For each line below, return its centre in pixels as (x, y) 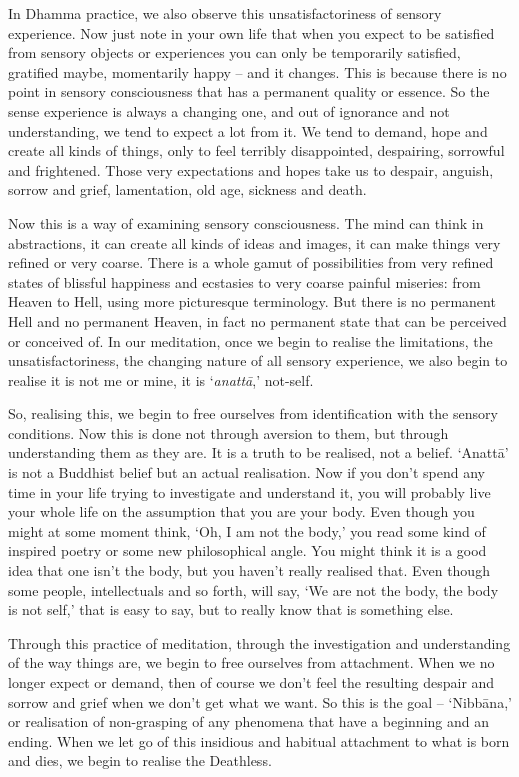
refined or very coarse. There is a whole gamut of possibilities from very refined (251, 262)
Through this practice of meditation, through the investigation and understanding (259, 642)
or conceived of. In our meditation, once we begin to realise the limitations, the (250, 340)
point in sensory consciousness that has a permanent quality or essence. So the (249, 91)
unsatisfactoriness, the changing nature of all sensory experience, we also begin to (258, 360)
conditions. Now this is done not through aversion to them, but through (228, 432)
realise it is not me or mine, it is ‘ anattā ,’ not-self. (161, 379)
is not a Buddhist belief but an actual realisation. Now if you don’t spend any (246, 472)
